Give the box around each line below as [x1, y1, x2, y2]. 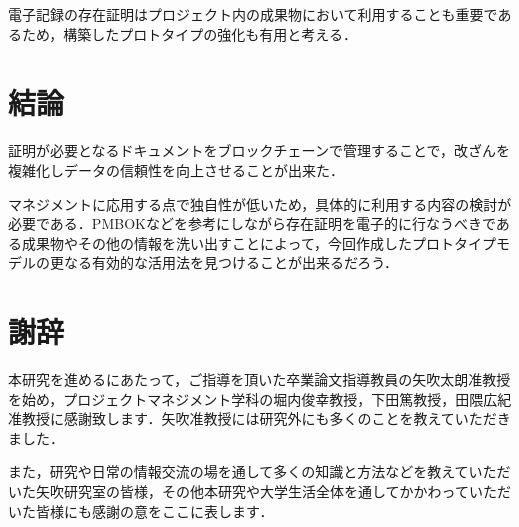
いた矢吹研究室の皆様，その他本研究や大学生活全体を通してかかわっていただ [8, 480, 511, 501]
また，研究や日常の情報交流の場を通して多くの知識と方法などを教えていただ [8, 461, 511, 482]
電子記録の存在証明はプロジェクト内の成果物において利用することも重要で [8, 4, 498, 24]
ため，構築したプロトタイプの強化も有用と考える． [21, 23, 357, 44]
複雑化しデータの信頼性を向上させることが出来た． [8, 159, 344, 180]
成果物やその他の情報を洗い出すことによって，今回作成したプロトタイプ [21, 232, 496, 253]
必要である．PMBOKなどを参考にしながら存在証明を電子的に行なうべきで [8, 213, 496, 234]
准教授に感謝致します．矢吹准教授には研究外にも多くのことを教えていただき [8, 408, 511, 429]
